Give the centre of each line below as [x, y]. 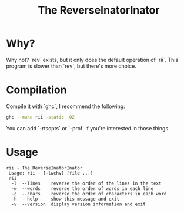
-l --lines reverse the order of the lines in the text [86, 183]
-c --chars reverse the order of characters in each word [89, 194]
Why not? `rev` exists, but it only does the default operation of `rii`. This [92, 60]
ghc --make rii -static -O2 [41, 117]
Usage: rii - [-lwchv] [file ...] [51, 173]
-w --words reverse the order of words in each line [83, 189]
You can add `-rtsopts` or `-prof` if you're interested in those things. [88, 128]
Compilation [36, 90]
